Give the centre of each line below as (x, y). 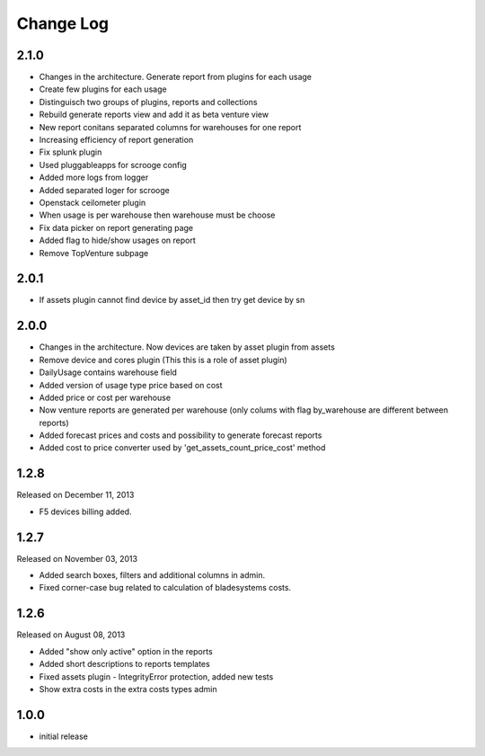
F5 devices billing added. (85, 511)
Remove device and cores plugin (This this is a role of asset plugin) (163, 360)
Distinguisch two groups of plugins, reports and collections (148, 102)
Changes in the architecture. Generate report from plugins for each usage (176, 77)
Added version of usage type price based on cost (131, 385)
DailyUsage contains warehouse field (108, 372)
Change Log (63, 23)
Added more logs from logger (94, 178)
